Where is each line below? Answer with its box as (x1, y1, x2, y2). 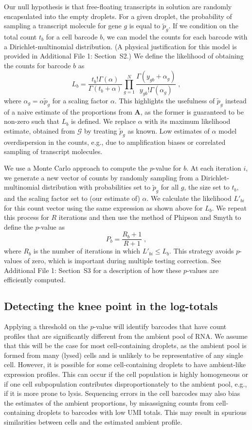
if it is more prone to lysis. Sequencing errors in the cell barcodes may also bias (4, 388, 240, 398)
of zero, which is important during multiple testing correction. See (24, 255, 221, 266)
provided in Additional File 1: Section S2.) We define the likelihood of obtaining (4, 51, 244, 61)
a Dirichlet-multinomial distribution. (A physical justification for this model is (4, 41, 237, 51)
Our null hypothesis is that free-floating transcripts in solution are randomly (4, 1, 232, 11)
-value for (153, 163, 181, 173)
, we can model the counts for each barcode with (103, 31, 248, 41)
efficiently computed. (4, 274, 66, 285)
